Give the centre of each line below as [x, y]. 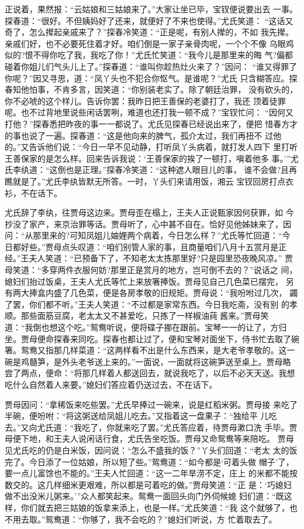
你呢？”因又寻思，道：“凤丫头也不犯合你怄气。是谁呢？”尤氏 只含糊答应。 [147, 78]
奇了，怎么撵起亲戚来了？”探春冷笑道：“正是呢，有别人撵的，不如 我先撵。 [149, 32]
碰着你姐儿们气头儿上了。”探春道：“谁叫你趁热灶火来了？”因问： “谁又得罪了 [151, 66]
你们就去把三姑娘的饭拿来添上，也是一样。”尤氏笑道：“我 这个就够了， [155, 507]
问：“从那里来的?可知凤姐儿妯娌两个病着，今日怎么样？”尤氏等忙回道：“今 [148, 235]
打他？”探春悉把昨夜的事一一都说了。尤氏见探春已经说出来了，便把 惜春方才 [151, 123]
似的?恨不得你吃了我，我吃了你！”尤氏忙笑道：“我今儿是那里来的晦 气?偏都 [149, 55]
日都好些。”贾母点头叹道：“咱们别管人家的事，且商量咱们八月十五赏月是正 [146, 246]
